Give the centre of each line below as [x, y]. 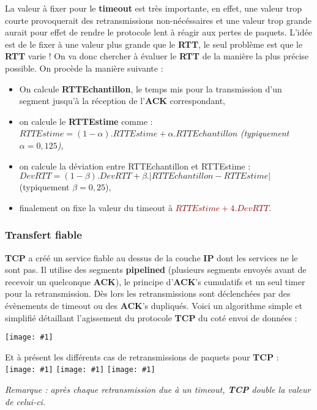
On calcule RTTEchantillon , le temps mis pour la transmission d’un [151, 88]
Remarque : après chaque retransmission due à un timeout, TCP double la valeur [158, 389]
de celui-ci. [25, 401]
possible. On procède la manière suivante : [84, 68]
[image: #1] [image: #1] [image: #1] [80, 370]
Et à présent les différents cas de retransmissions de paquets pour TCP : [142, 356]
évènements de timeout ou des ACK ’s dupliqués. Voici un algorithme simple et [154, 305]
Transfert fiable [43, 235]
